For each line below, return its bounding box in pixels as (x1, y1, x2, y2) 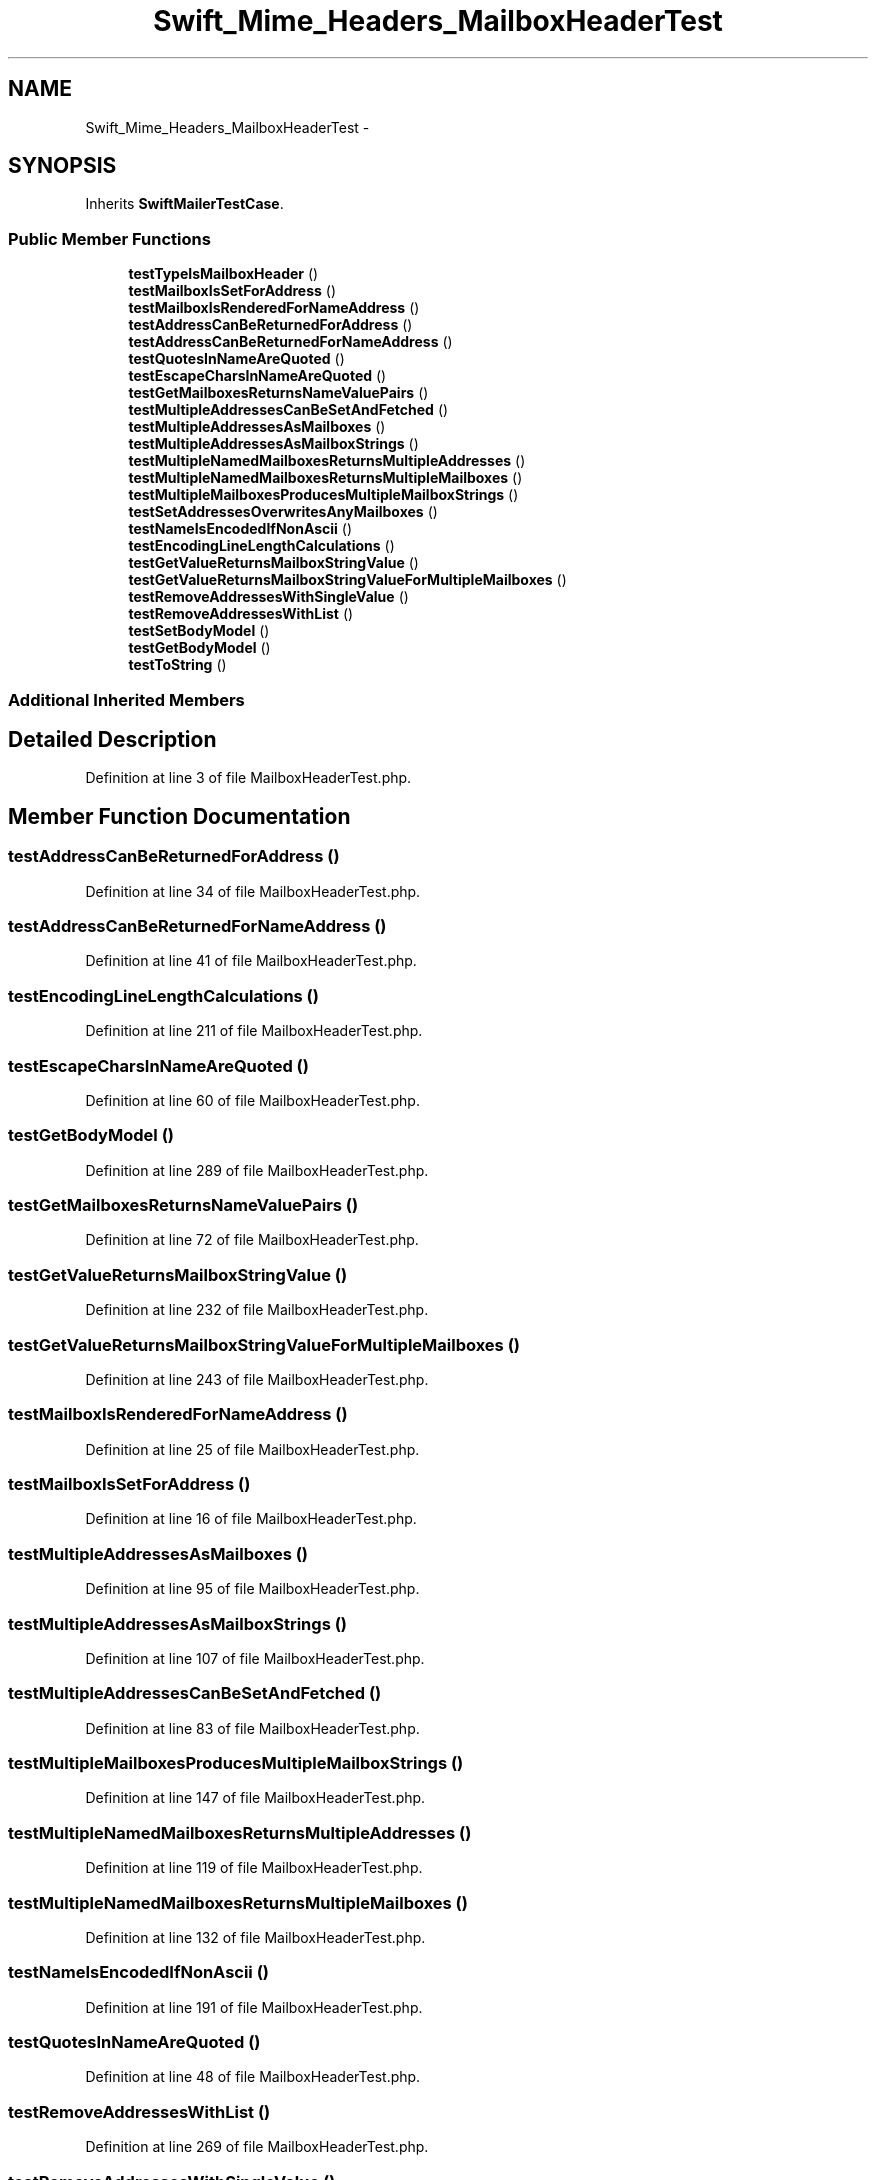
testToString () (128, 656, 227, 674)
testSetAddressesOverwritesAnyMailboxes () (128, 503, 438, 521)
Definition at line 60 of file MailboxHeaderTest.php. (85, 1091, 420, 1109)
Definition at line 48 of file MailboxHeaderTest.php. (85, 2068, 421, 2086)
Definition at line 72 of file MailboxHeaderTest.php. (85, 1231, 419, 1249)
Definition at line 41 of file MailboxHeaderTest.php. (85, 952, 417, 970)
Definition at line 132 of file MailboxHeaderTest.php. (85, 1928, 426, 1946)
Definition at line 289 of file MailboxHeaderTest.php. (85, 1161, 429, 1179)
